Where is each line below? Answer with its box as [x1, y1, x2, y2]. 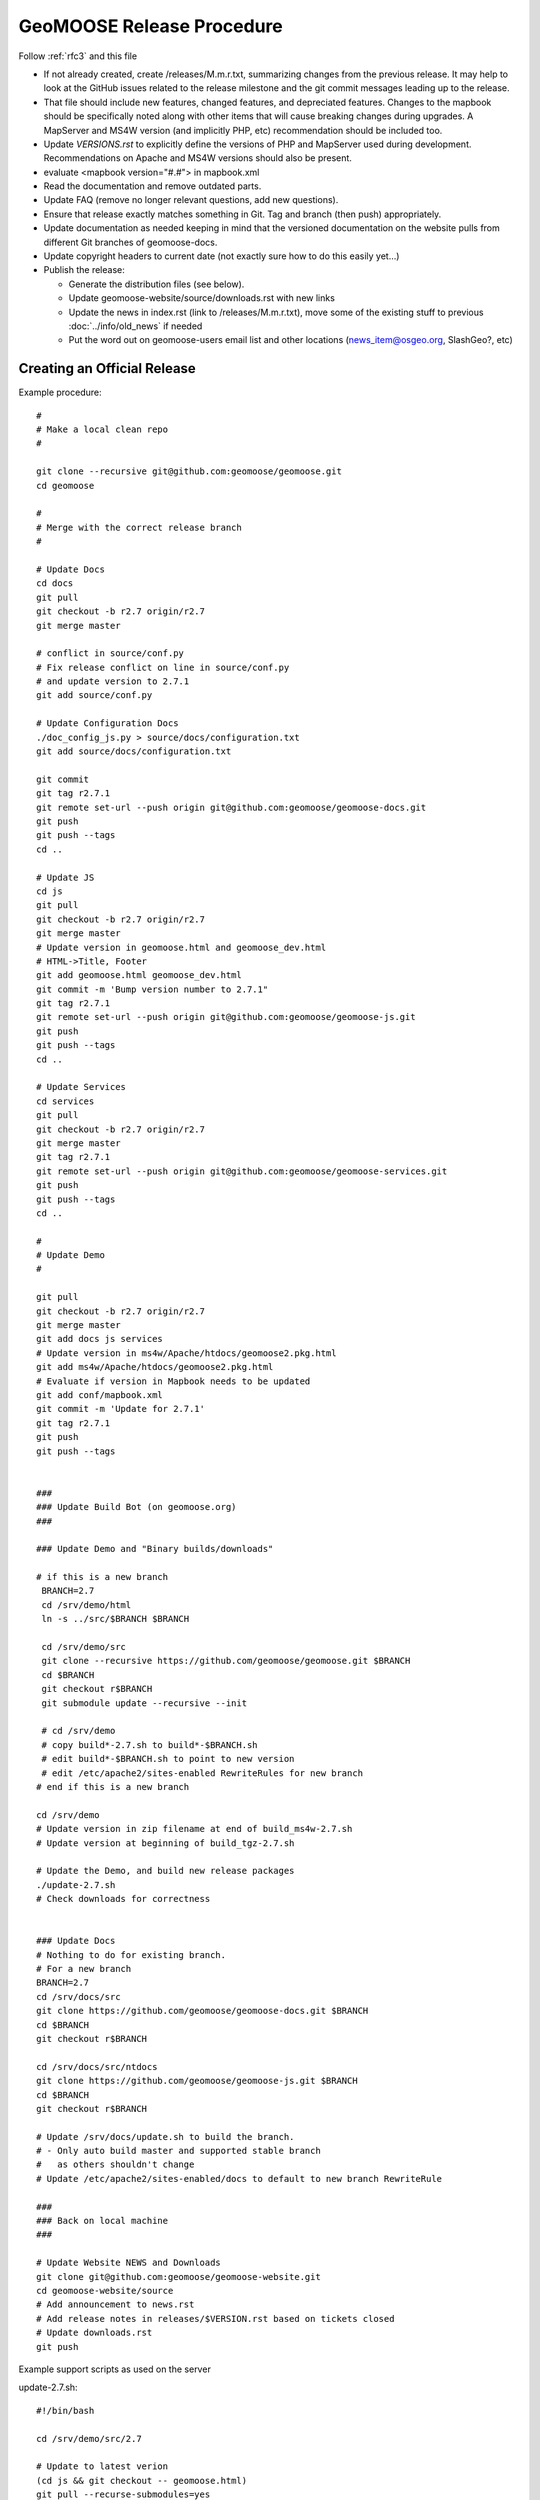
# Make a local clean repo [36, 424, 169, 435]
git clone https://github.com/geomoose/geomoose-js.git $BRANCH [36, 2075, 359, 2087]
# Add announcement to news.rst [36, 2299, 195, 2310]
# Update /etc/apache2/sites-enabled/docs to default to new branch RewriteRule [36, 2173, 443, 2184]
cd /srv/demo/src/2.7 [36, 2433, 142, 2444]
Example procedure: [18, 386, 102, 399]
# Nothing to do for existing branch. [36, 1949, 227, 1960]
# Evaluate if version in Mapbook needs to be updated [36, 1375, 311, 1387]
